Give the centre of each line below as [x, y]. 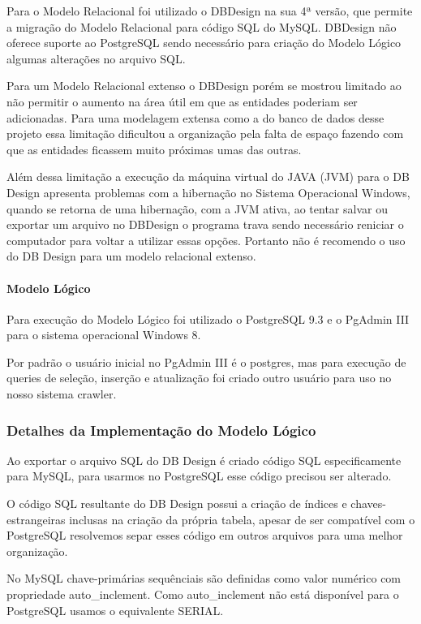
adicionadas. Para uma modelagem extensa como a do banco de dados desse [195, 117]
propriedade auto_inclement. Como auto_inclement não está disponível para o [203, 594]
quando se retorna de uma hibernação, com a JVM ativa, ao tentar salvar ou [197, 208]
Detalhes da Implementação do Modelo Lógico [161, 430]
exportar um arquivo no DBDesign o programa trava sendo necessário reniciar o [205, 224]
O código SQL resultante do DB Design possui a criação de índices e [177, 504]
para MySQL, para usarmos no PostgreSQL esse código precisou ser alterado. [199, 476]
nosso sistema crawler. [62, 394]
